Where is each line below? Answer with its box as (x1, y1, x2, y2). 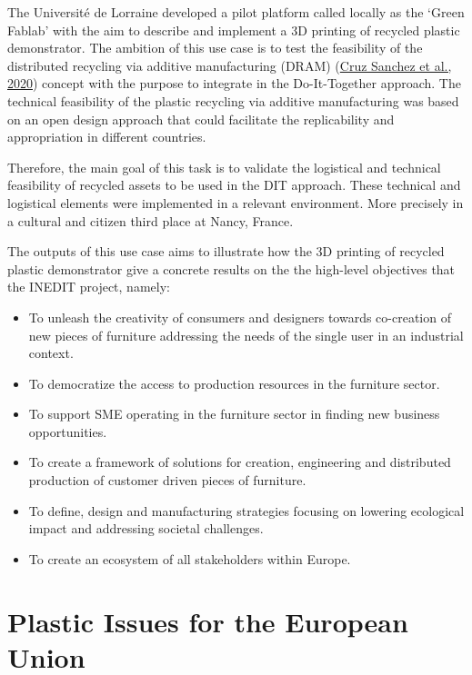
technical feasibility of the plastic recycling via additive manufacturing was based (7, 91, 459, 110)
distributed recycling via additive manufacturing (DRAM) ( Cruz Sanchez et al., (7, 55, 452, 74)
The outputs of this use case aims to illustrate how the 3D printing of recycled (7, 242, 445, 261)
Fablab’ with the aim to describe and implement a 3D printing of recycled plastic (7, 20, 460, 39)
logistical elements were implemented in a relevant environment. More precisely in (7, 193, 464, 212)
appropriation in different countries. (7, 127, 206, 146)
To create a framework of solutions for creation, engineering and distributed (28, 452, 451, 472)
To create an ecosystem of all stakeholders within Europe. (28, 549, 351, 568)
